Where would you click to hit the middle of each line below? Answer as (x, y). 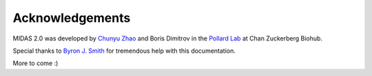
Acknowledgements (72, 18)
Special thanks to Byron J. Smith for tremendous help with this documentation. (124, 51)
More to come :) (35, 63)
